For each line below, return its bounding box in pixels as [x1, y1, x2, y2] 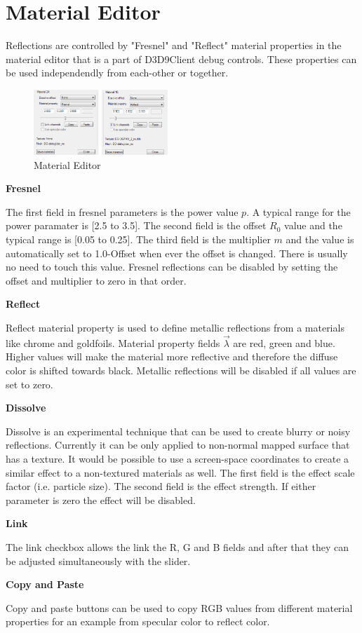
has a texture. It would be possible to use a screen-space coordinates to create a [6, 451, 349, 465]
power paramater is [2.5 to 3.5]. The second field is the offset [6, 218, 267, 233]
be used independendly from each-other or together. [6, 65, 229, 80]
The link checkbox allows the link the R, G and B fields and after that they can [6, 539, 349, 554]
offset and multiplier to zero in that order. [6, 273, 187, 287]
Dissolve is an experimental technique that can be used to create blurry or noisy [6, 423, 351, 438]
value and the [284, 218, 342, 233]
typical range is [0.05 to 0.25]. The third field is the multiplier [6, 232, 271, 247]
